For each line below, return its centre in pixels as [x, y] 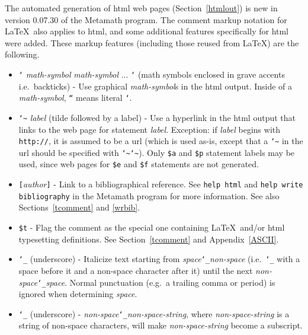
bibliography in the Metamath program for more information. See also [149, 195]
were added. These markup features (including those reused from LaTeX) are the [152, 42]
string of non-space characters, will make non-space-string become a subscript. [161, 325]
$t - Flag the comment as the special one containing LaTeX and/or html [152, 227]
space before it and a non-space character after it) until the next [136, 270]
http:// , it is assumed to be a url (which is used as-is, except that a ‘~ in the [161, 141]
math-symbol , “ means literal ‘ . [75, 98]
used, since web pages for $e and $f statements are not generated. [139, 164]
